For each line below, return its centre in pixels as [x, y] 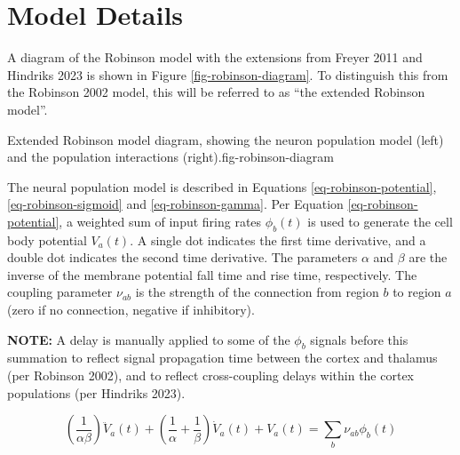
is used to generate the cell [380, 221]
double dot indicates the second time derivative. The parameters [182, 257]
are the [428, 257]
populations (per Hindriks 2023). [96, 392]
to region [417, 292]
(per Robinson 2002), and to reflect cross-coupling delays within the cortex [210, 375]
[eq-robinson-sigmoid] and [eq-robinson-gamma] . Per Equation [175, 204]
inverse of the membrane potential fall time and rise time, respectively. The [212, 274]
